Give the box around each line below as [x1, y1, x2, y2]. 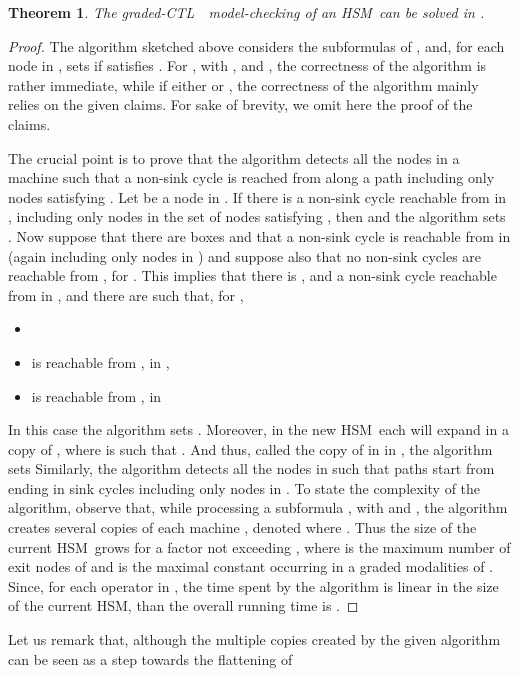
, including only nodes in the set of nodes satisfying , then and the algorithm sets [8, 206, 506, 227]
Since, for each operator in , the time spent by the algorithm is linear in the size [8, 575, 499, 596]
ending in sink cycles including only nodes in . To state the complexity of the [8, 477, 481, 498]
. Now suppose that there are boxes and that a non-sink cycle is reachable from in [8, 225, 511, 246]
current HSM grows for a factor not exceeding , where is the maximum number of [8, 536, 511, 557]
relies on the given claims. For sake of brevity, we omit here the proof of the [8, 94, 473, 115]
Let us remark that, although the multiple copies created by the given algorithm [8, 629, 501, 650]
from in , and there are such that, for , [8, 284, 244, 305]
